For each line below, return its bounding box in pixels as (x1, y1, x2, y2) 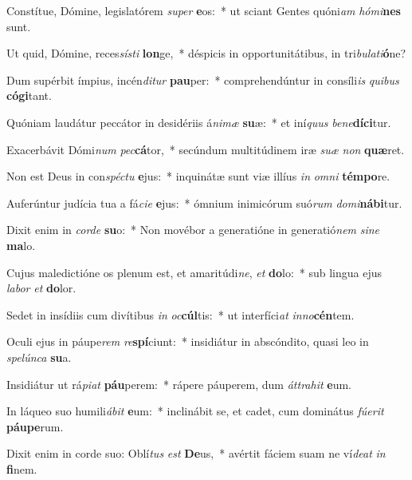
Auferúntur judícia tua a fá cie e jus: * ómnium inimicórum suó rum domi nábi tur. (6, 194, 402, 211)
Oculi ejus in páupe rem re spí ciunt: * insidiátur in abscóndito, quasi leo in (6, 333, 369, 350)
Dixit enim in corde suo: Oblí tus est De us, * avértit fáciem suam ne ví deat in (6, 445, 386, 462)
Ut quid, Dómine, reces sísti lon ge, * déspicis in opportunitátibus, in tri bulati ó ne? (6, 45, 406, 61)
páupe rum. (6, 418, 64, 434)
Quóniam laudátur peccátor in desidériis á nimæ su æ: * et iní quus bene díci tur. (6, 113, 391, 130)
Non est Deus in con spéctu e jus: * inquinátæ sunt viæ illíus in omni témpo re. (6, 168, 390, 184)
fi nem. (6, 460, 37, 477)
